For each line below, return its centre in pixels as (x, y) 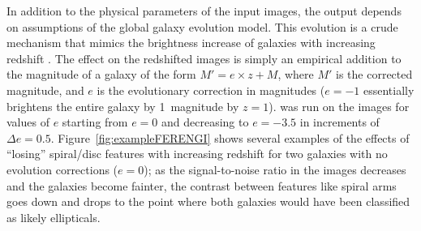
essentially (389, 90)
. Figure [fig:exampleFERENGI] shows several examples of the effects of (230, 137)
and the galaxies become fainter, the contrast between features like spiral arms (202, 185)
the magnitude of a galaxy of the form (101, 74)
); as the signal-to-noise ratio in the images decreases (275, 169)
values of (28, 122)
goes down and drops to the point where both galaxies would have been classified (208, 201)
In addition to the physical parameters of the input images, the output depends (204, 11)
